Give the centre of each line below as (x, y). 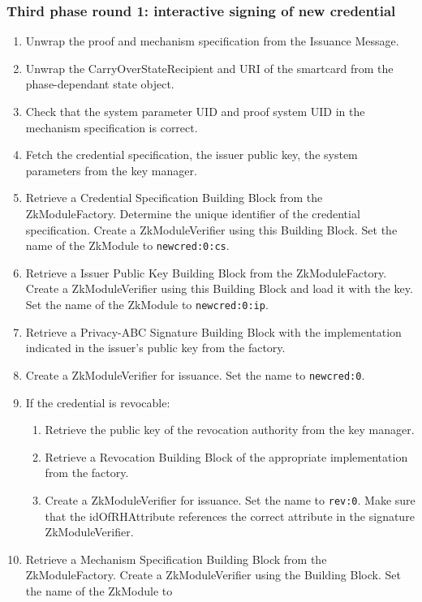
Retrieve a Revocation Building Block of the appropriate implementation (226, 456)
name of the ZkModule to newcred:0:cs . (127, 245)
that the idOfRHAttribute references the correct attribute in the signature (230, 516)
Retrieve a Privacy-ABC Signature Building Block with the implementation (213, 331)
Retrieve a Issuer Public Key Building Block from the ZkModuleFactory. (206, 272)
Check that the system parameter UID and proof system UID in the (195, 111)
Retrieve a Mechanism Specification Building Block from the (176, 559)
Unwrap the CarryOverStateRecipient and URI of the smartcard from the (209, 68)
